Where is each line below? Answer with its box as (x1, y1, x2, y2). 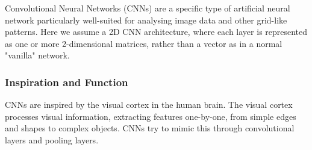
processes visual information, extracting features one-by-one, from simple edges (5, 110, 296, 122)
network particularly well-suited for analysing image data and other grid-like (5, 13, 287, 26)
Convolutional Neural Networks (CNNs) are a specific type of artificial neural (5, 2, 290, 14)
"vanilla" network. (5, 49, 70, 61)
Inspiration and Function (5, 74, 128, 89)
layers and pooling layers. (5, 133, 99, 146)
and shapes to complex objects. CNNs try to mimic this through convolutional (5, 122, 295, 134)
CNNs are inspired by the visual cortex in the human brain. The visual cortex (5, 98, 293, 111)
